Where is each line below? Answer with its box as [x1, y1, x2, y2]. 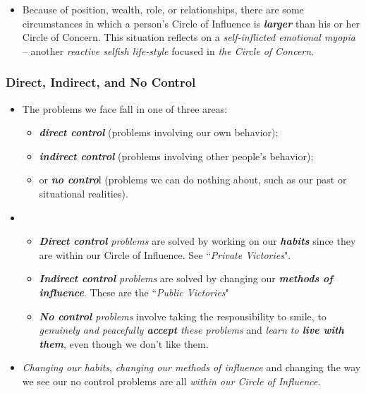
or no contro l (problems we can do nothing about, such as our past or [39, 172, 347, 187]
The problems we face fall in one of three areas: [22, 101, 228, 116]
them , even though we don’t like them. [39, 336, 209, 351]
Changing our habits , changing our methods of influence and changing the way [22, 360, 361, 375]
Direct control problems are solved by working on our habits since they [39, 234, 356, 248]
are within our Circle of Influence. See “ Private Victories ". [39, 247, 291, 262]
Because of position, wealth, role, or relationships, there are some [22, 2, 304, 16]
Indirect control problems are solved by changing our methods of [39, 271, 333, 286]
